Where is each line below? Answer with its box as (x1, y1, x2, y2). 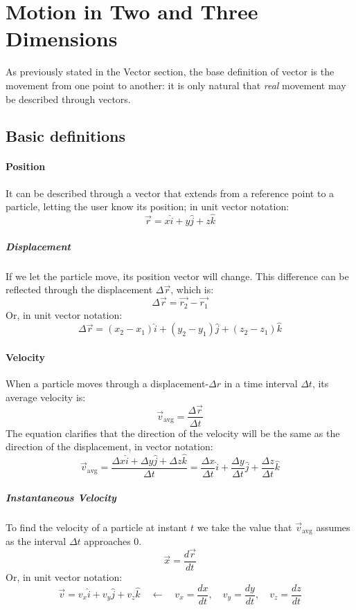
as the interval (6, 534, 66, 548)
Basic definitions (6, 125, 126, 147)
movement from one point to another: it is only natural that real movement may (6, 77, 346, 92)
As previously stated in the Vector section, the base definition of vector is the (6, 64, 335, 79)
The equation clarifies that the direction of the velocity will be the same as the (6, 425, 340, 440)
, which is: (170, 282, 214, 297)
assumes (316, 519, 350, 534)
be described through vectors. (6, 91, 131, 106)
